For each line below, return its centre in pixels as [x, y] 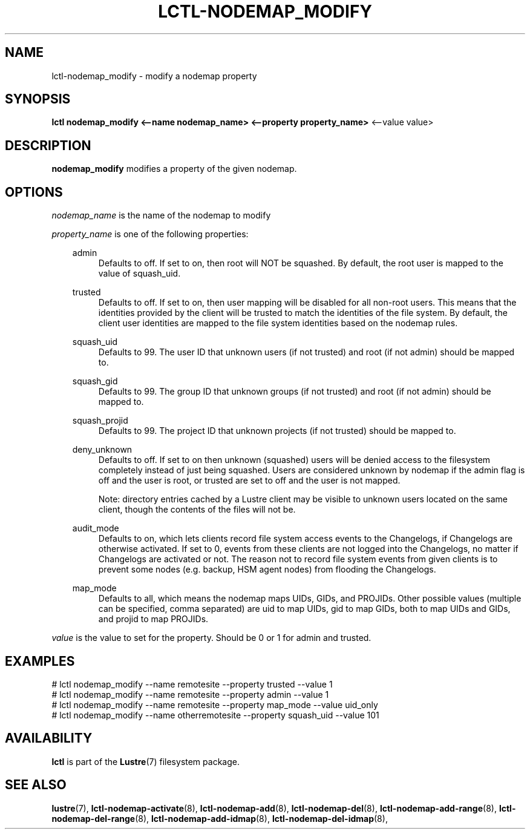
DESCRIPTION [48, 145]
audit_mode [96, 528]
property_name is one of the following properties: [150, 234]
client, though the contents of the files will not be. [197, 510]
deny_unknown [102, 450]
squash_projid [100, 421]
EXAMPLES [40, 661]
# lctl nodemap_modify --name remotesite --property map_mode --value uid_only [215, 704]
